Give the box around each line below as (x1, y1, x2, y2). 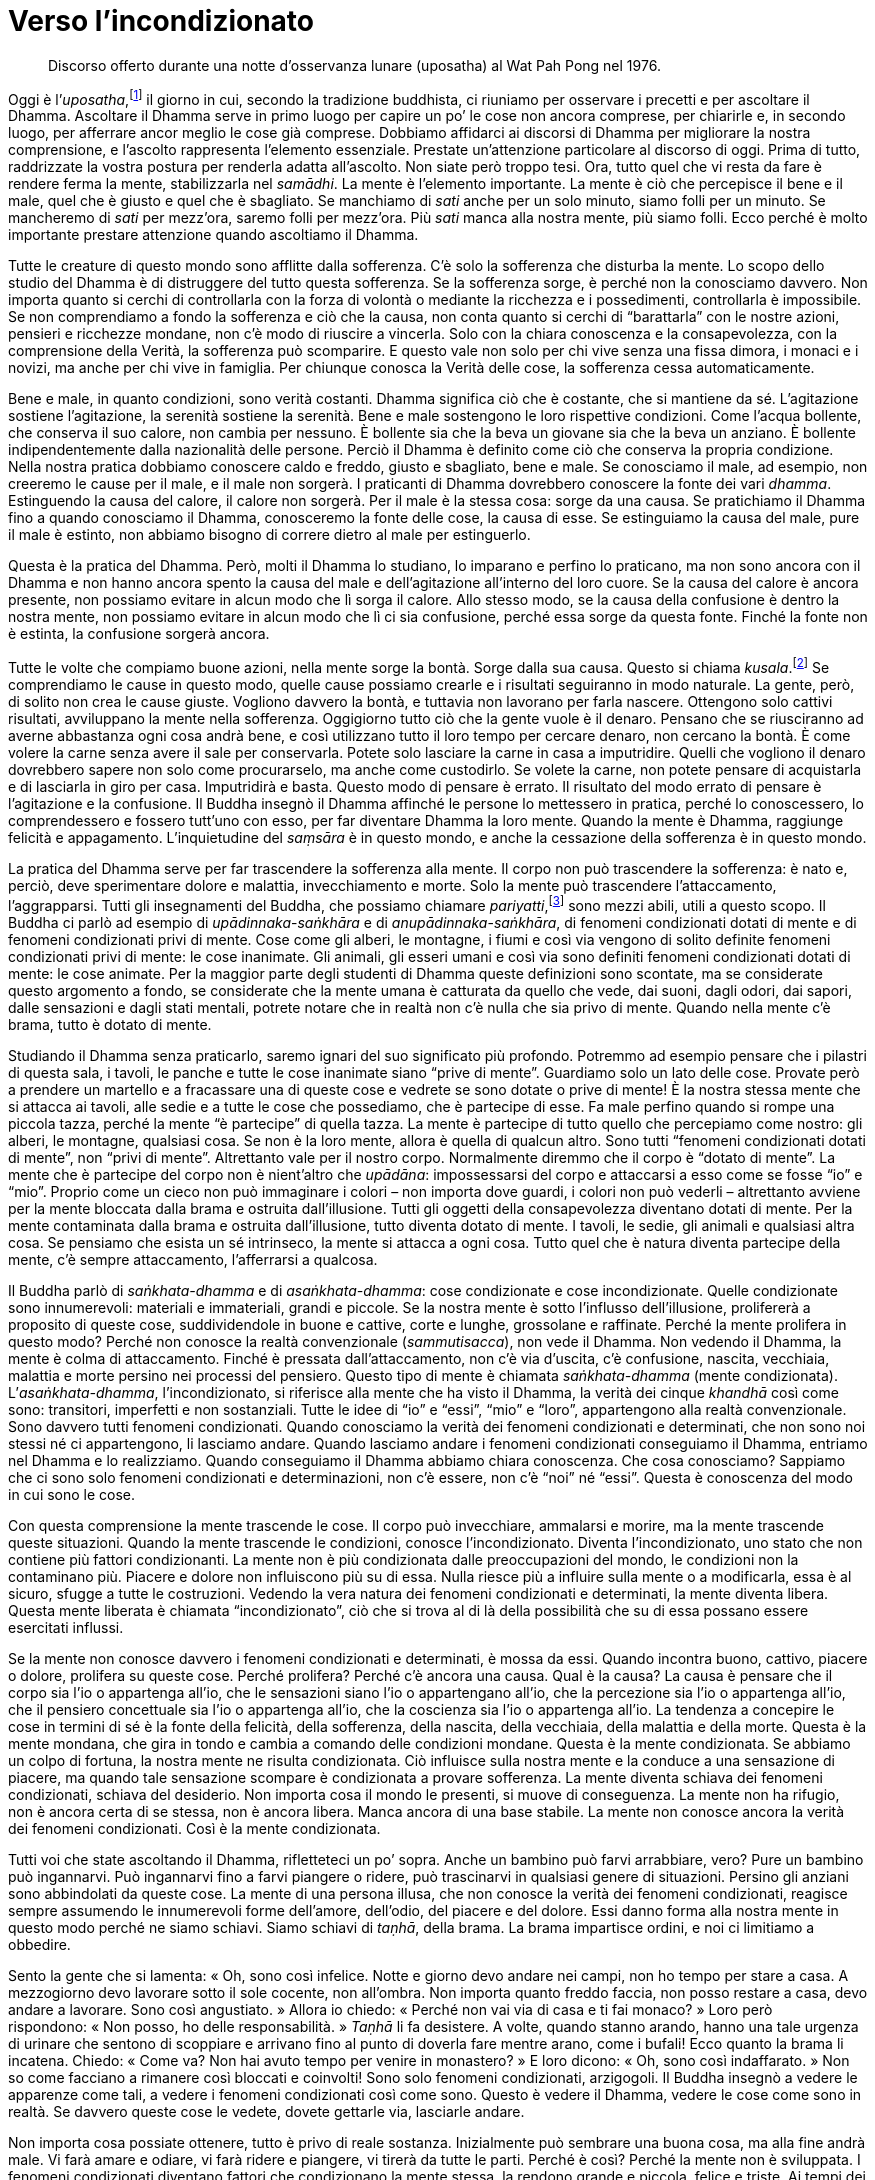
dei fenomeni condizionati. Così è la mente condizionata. (8, 1819, 381, 1837)
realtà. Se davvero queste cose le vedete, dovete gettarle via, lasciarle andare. (8, 2102, 525, 2120)
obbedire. (8, 1935, 71, 1953)
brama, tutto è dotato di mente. (8, 1015, 212, 1033)
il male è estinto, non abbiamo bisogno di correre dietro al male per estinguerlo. (8, 526, 531, 544)
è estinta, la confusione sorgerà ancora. (8, 625, 270, 643)
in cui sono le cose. (8, 1485, 136, 1503)
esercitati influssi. (8, 1618, 124, 1636)
